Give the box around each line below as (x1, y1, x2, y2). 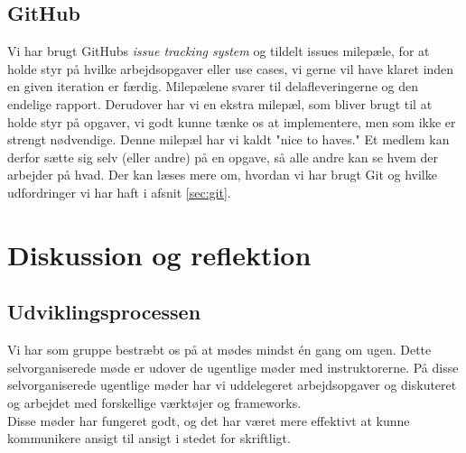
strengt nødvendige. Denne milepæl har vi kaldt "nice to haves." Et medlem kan (7, 130, 450, 149)
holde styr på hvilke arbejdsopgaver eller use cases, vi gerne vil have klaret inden (7, 59, 454, 78)
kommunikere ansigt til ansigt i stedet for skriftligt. (7, 429, 291, 448)
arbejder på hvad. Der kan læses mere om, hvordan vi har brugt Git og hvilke (7, 165, 437, 184)
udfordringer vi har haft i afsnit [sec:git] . (7, 182, 231, 201)
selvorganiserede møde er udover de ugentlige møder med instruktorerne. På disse (7, 357, 459, 376)
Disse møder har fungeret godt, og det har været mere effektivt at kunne (7, 411, 410, 430)
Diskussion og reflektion (7, 236, 312, 273)
